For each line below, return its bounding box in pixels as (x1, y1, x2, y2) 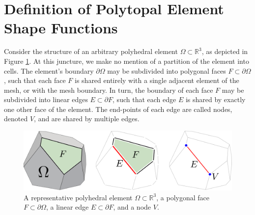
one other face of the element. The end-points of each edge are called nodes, (4, 104, 232, 114)
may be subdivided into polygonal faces (107, 65, 226, 76)
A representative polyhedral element (24, 192, 133, 202)
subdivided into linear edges (4, 94, 88, 105)
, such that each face (4, 75, 66, 85)
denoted (4, 113, 28, 124)
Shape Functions (4, 18, 118, 38)
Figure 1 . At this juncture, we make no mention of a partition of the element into (4, 55, 249, 66)
